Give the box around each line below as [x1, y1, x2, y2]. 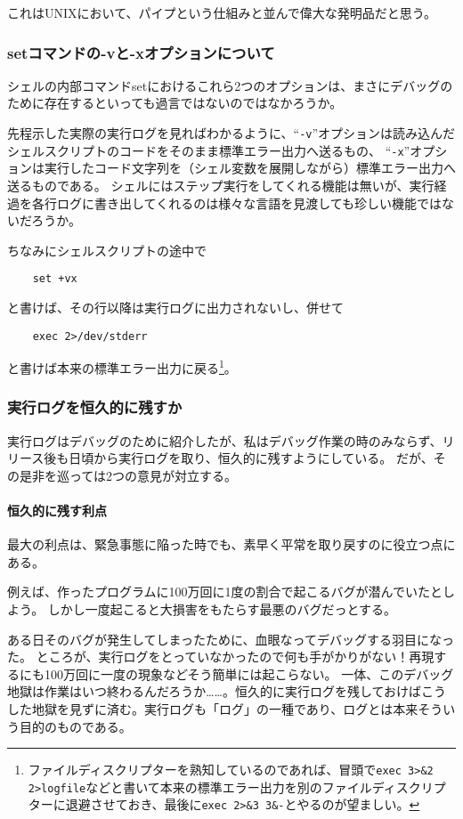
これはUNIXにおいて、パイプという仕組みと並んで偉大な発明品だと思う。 [7, 4, 436, 21]
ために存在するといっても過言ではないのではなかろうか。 [7, 93, 343, 112]
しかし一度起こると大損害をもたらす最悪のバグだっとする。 [47, 600, 397, 619]
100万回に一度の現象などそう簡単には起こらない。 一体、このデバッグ [44, 664, 454, 683]
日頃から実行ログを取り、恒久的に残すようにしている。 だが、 [69, 449, 434, 467]
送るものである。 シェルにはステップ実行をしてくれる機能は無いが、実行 [7, 175, 435, 194]
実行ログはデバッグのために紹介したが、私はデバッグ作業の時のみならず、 [7, 431, 443, 450]
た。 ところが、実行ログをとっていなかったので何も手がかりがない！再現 [7, 647, 435, 666]
